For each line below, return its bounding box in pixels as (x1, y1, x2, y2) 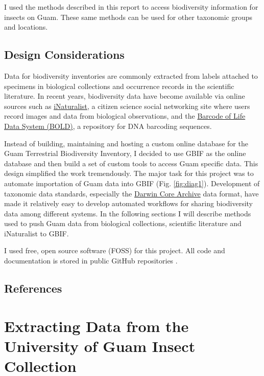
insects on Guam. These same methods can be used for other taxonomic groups (4, 11, 253, 22)
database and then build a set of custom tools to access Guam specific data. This (4, 158, 258, 168)
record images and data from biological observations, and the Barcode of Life (4, 110, 246, 121)
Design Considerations (4, 47, 125, 62)
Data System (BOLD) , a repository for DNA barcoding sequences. (4, 120, 212, 131)
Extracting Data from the (4, 315, 189, 336)
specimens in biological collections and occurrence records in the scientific (4, 80, 234, 91)
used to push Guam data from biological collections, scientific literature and (4, 218, 242, 229)
